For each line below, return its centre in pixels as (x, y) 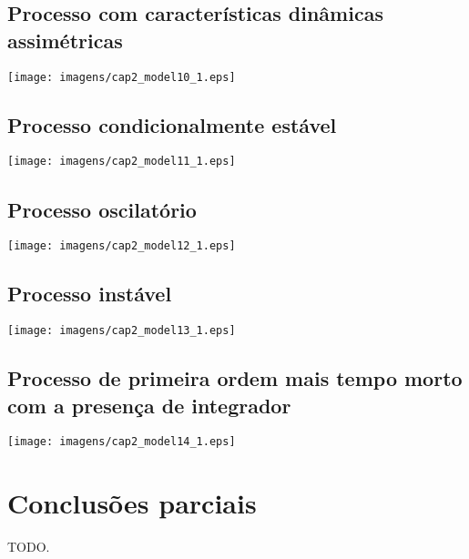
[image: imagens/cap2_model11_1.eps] (122, 162)
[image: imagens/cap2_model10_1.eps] (122, 77)
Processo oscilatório (102, 209)
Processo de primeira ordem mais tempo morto (235, 378)
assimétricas (65, 40)
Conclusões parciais (132, 503)
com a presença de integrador (149, 405)
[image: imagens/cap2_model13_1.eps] (122, 331)
